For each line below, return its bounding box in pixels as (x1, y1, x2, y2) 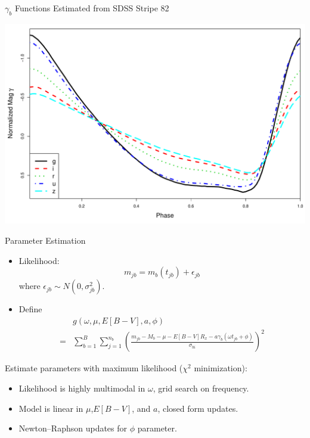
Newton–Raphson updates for (18, 422, 128, 434)
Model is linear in (18, 402, 83, 414)
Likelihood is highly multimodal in (18, 382, 145, 394)
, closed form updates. (157, 402, 238, 414)
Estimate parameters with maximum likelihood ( (5, 362, 183, 374)
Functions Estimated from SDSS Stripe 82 (14, 2, 169, 14)
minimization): (194, 362, 247, 374)
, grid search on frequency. (153, 382, 249, 394)
